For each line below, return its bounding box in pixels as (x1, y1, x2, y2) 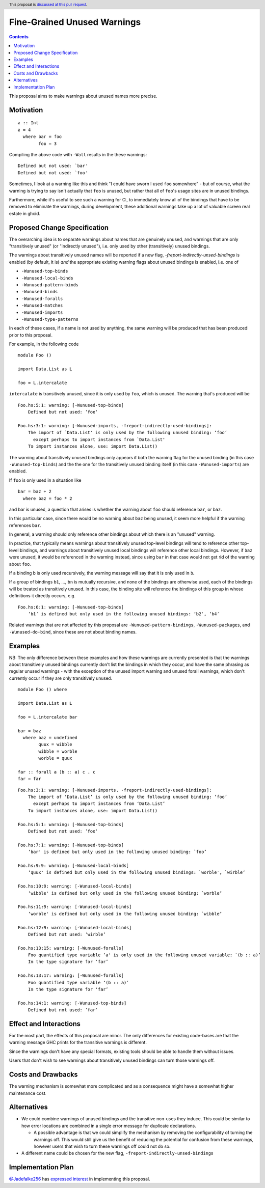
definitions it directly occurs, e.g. (9, 593, 76, 599)
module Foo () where (18, 687, 67, 692)
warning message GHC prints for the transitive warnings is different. (9, 1039, 147, 1046)
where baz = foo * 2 (23, 496, 73, 501)
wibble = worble (38, 748, 78, 754)
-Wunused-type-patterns (21, 316, 79, 322)
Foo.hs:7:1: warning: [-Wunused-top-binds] (18, 842, 124, 848)
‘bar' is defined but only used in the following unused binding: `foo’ (27, 849, 207, 855)
